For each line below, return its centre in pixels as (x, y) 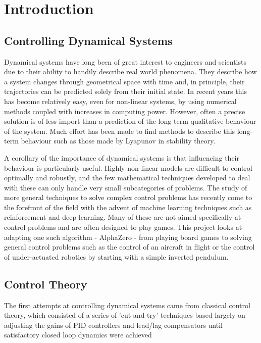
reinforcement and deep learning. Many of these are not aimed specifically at (123, 217)
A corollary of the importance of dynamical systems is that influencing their (122, 157)
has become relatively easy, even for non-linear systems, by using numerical (120, 101)
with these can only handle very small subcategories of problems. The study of (126, 187)
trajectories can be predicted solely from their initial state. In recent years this (125, 91)
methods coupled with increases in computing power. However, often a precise (125, 111)
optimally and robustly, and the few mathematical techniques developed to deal (127, 178)
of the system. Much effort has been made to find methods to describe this (120, 131)
